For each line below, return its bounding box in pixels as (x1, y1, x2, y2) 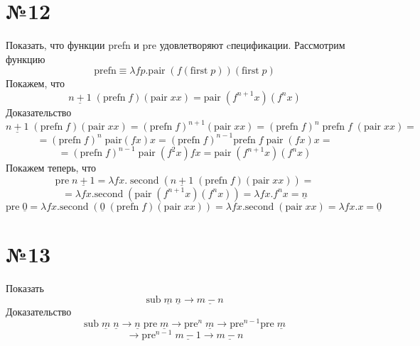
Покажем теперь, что (6, 160, 97, 175)
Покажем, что (6, 76, 65, 91)
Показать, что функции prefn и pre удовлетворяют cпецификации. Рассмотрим (6, 38, 345, 52)
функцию (6, 51, 45, 66)
